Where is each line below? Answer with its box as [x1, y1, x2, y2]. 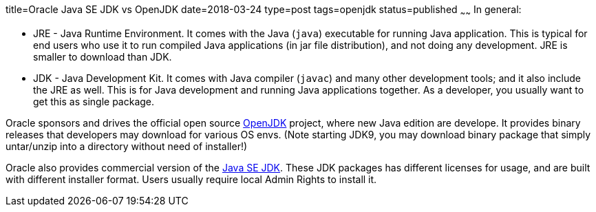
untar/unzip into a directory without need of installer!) [6, 140, 248, 152]
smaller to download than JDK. [33, 50, 172, 63]
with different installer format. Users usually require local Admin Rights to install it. [6, 173, 377, 185]
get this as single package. [33, 95, 155, 107]
